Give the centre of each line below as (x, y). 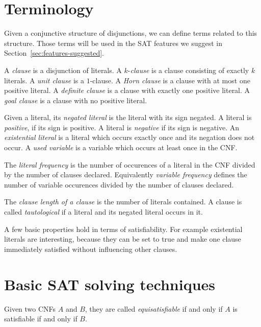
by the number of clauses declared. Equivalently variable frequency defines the (126, 174)
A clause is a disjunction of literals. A (63, 70)
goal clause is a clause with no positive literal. (76, 100)
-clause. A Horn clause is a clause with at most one (170, 80)
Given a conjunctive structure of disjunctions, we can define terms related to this (131, 33)
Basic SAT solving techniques (110, 284)
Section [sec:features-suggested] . (54, 53)
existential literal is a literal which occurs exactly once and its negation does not (129, 137)
